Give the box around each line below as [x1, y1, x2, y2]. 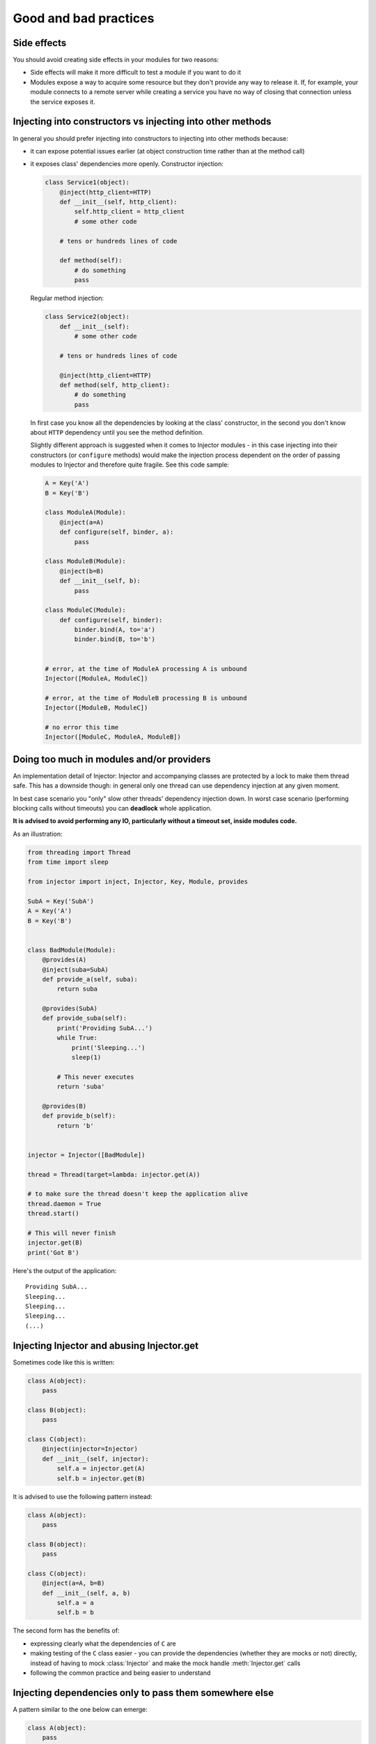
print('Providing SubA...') [56, 1024, 153, 1032]
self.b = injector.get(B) [56, 1474, 146, 1482]
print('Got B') [27, 1249, 79, 1256]
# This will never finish [27, 1229, 116, 1238]
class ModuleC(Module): [45, 606, 127, 614]
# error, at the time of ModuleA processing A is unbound [45, 665, 247, 672]
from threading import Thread [27, 848, 131, 856]
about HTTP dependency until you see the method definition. [30, 428, 205, 437]
